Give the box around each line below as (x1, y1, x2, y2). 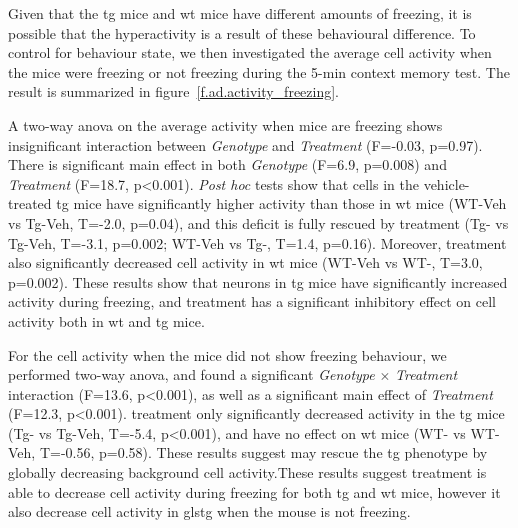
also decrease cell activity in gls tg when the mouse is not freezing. (8, 501, 411, 522)
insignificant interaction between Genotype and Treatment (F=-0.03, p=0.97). (8, 134, 483, 155)
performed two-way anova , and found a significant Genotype (8, 364, 375, 385)
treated (8, 193, 52, 214)
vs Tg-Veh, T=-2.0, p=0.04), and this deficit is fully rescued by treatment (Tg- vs (8, 212, 509, 233)
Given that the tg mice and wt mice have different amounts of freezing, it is (8, 3, 472, 23)
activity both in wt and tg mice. (8, 310, 205, 331)
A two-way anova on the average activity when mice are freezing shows (8, 114, 443, 135)
